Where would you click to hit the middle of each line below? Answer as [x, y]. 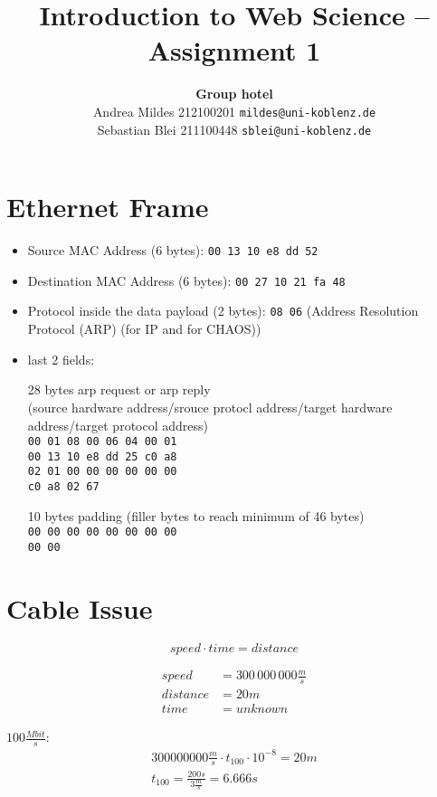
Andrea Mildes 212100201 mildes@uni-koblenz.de [234, 111]
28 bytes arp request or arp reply [119, 389]
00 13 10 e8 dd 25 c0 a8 [102, 456]
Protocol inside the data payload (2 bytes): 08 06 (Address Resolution [223, 311]
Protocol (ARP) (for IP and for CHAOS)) [144, 329]
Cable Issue [80, 607]
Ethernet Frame [108, 207]
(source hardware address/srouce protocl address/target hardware [210, 407]
